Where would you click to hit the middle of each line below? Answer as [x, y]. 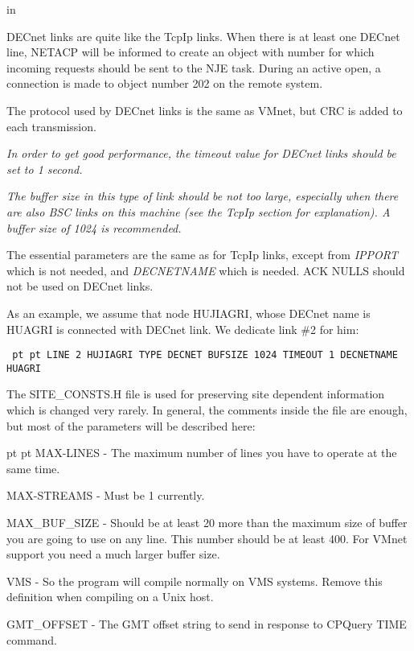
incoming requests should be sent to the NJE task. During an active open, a [194, 67]
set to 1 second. [45, 169]
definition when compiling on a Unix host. [110, 597]
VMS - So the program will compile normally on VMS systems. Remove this [195, 581]
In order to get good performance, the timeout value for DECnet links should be [201, 153]
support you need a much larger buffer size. [113, 554]
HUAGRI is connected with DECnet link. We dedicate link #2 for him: [183, 329]
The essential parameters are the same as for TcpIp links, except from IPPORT [202, 255]
